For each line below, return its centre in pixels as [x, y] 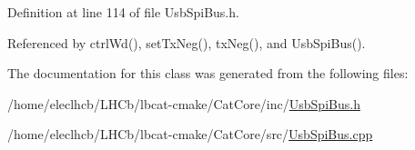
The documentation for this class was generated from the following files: [208, 73]
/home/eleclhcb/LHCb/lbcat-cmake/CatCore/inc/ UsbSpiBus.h [184, 103]
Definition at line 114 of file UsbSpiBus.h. [123, 12]
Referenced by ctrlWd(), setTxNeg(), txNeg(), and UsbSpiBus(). [187, 42]
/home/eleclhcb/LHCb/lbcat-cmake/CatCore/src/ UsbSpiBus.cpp [190, 134]
